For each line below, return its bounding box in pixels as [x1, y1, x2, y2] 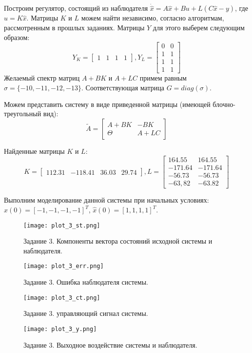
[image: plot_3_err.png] [23, 263, 104, 270]
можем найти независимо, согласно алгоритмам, [81, 13, 224, 23]
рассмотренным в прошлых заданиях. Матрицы [4, 22, 145, 33]
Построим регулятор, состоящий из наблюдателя [4, 3, 148, 13]
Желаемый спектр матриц [4, 73, 80, 83]
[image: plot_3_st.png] [23, 222, 100, 229]
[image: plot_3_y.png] [23, 325, 97, 332]
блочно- [213, 99, 235, 109]
